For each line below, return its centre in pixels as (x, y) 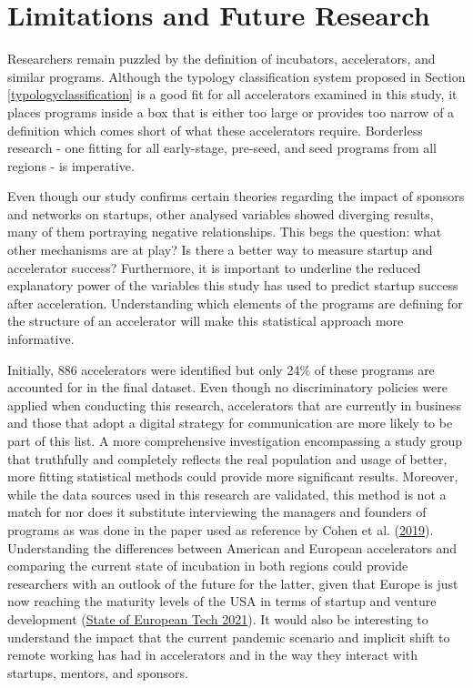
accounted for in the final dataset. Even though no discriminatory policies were (227, 387)
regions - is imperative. (71, 165)
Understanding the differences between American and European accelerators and (232, 547)
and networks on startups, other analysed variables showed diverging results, (221, 213)
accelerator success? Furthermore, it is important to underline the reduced (214, 267)
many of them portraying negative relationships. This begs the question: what (225, 232)
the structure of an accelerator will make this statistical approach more (206, 321)
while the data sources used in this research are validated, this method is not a (227, 494)
